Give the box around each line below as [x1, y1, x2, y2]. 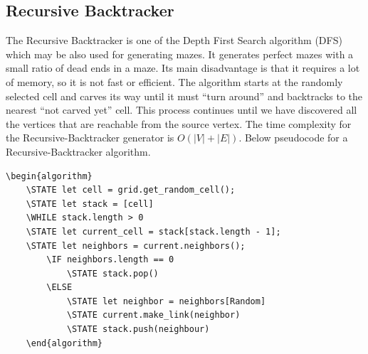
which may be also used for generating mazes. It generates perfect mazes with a [6, 46, 354, 61]
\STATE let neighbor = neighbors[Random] [66, 296, 266, 306]
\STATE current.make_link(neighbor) [66, 310, 241, 321]
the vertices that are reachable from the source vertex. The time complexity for [6, 116, 352, 131]
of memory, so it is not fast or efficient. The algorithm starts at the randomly [6, 74, 343, 89]
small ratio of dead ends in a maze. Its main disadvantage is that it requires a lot [6, 60, 360, 75]
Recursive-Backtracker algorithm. [6, 144, 151, 159]
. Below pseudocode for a [238, 130, 348, 145]
